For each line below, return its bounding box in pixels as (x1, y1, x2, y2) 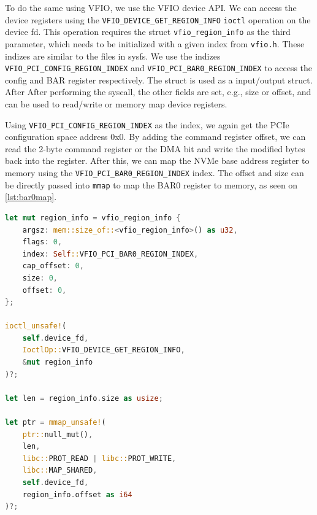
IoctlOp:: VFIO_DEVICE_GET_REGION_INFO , (22, 346, 185, 355)
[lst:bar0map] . (5, 190, 57, 203)
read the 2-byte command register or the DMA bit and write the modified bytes (5, 142, 305, 155)
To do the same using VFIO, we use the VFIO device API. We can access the (5, 1, 297, 14)
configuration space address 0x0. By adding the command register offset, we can (5, 130, 306, 143)
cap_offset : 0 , (22, 261, 84, 271)
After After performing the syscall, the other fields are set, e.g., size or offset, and (5, 85, 311, 98)
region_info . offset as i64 (22, 490, 132, 499)
